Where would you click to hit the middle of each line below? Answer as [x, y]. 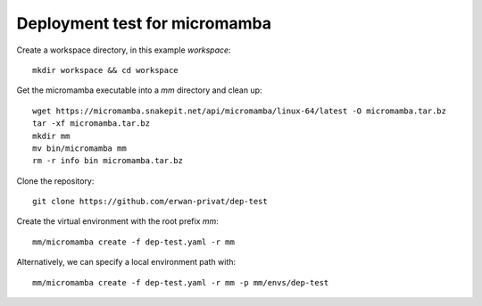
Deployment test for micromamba [144, 23]
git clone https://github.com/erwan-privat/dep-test [150, 202]
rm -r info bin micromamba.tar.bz [108, 161]
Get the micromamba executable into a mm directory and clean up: [139, 90]
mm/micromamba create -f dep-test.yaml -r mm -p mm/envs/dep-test [181, 282]
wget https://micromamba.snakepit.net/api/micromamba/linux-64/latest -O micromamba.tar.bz [239, 111]
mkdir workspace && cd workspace [105, 70]
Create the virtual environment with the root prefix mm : [117, 221]
